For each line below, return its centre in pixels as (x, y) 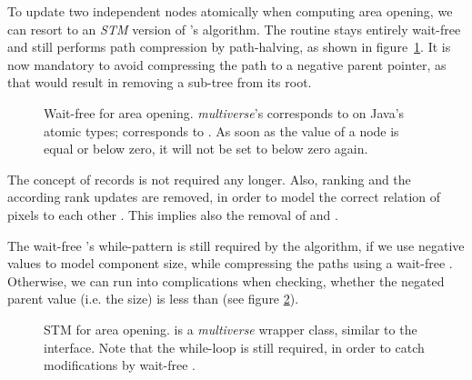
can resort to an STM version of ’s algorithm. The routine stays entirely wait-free (234, 29)
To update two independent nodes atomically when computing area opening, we (230, 11)
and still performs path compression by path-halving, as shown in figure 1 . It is (229, 47)
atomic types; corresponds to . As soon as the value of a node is (221, 130)
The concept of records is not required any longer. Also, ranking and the (209, 179)
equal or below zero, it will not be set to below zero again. (206, 149)
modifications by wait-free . (120, 365)
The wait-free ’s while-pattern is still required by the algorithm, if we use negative (236, 245)
